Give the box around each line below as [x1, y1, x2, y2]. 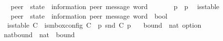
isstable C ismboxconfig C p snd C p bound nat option [7, 20, 202, 30]
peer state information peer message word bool [10, 10, 167, 20]
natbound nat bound [3, 29, 75, 39]
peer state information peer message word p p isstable [10, 1, 220, 11]
